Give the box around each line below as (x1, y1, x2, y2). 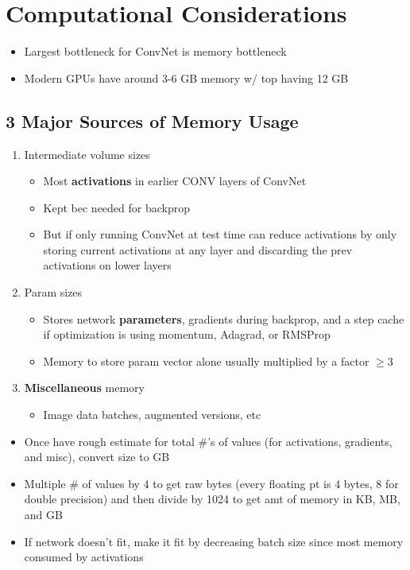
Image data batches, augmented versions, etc (43, 406, 261, 423)
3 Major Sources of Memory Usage (6, 108, 299, 133)
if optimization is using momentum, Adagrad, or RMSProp (43, 326, 331, 343)
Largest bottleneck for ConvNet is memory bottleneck (24, 43, 287, 60)
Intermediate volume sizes (24, 145, 150, 162)
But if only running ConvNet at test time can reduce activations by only (43, 226, 397, 242)
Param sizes (24, 284, 83, 301)
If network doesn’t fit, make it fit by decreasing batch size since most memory (24, 533, 404, 549)
